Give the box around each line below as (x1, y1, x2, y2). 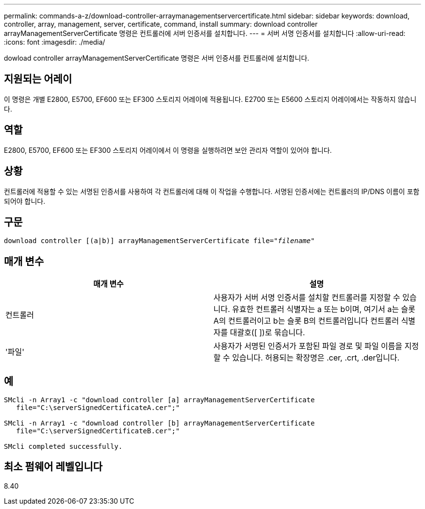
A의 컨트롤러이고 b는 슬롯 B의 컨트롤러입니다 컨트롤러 (213, 316, 399, 326)
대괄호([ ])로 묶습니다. (229, 328, 305, 338)
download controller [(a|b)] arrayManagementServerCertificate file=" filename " (4, 237, 315, 245)
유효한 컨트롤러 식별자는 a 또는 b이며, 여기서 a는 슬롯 (232, 304, 416, 314)
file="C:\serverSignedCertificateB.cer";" (16, 427, 180, 435)
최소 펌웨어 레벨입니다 (4, 460, 103, 473)
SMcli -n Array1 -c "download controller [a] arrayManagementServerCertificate (4, 396, 315, 404)
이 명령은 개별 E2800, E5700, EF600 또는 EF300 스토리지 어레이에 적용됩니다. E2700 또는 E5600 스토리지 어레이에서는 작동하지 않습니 (4, 95, 417, 103)
